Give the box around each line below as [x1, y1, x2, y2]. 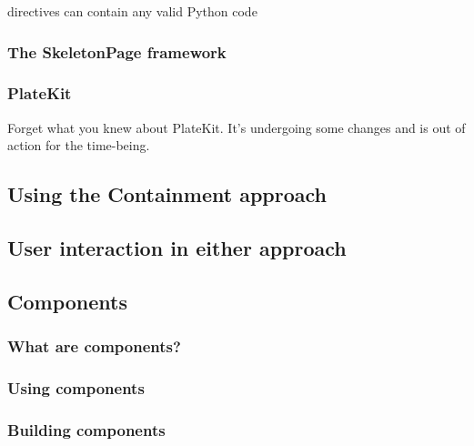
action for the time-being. [7, 136, 150, 155]
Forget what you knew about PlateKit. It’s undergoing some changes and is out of [7, 117, 466, 137]
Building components [7, 418, 166, 441]
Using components [7, 376, 145, 399]
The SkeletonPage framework [7, 40, 227, 63]
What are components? [7, 335, 181, 358]
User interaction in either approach [7, 234, 347, 262]
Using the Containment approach [7, 180, 327, 208]
